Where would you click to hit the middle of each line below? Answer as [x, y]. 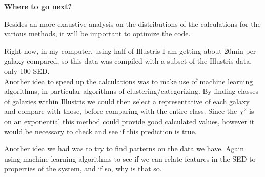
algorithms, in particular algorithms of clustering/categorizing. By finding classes [131, 91]
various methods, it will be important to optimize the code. [97, 34]
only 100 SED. [27, 71]
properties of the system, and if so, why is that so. [83, 169]
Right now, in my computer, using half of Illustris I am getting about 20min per [130, 51]
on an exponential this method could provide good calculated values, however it [129, 121]
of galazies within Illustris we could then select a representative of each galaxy [127, 101]
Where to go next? [38, 6]
